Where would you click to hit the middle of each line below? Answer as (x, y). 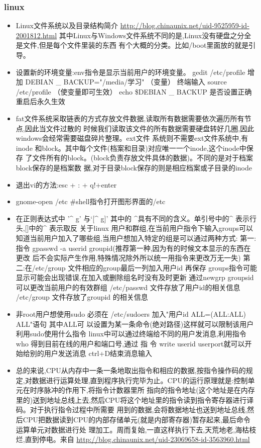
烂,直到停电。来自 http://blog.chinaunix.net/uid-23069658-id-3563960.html (133, 439)
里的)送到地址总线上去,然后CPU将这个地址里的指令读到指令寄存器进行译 (135, 399)
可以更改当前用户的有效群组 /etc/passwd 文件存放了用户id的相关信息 (128, 287)
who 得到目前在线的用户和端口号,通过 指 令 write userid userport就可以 (130, 343)
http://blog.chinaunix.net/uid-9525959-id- (185, 25)
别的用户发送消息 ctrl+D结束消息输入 (91, 353)
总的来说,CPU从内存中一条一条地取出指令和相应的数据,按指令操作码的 (131, 370)
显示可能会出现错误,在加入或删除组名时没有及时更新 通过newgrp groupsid (135, 277)
